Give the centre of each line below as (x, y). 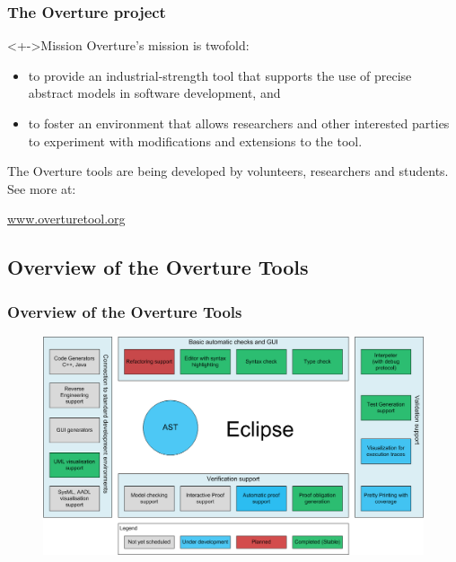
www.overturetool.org (66, 219)
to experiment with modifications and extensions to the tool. (195, 140)
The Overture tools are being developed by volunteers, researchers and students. (228, 171)
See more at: (42, 188)
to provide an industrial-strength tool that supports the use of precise (220, 75)
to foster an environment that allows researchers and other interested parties (239, 123)
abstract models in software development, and (154, 93)
